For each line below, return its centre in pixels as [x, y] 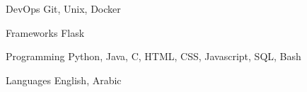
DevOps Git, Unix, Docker [63, 8]
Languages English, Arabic [64, 80]
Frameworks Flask [45, 32]
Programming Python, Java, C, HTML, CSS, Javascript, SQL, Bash [153, 56]
